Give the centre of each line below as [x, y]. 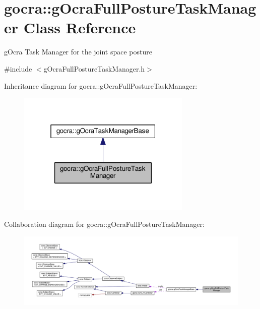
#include [18, 68]
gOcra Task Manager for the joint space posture [78, 52]
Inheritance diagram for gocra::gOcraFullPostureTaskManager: [101, 85]
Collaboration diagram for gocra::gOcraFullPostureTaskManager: [104, 224]
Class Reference [80, 27]
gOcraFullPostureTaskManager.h [94, 68]
